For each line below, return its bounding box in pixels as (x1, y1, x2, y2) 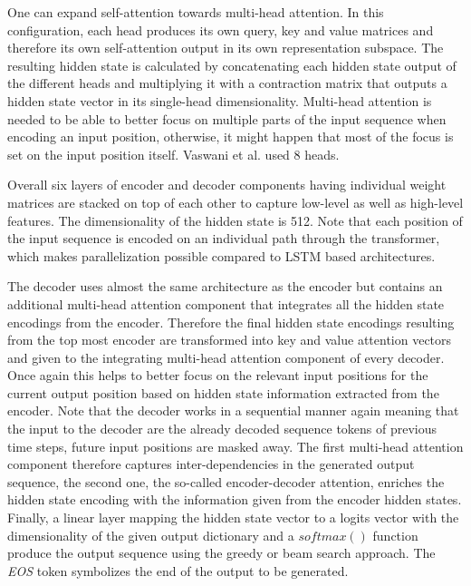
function (372, 525, 418, 544)
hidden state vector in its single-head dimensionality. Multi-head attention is (7, 91, 432, 110)
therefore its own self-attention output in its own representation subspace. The (7, 38, 444, 57)
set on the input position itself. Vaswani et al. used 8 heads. (7, 144, 340, 163)
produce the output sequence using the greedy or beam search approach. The (7, 543, 436, 562)
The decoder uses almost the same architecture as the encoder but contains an (7, 277, 443, 296)
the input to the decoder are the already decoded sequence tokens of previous (7, 419, 437, 438)
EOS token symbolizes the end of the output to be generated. (7, 561, 349, 580)
